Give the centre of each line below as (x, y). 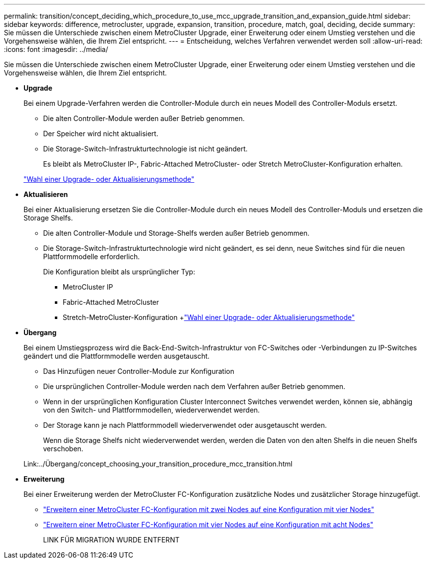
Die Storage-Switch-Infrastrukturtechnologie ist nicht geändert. (145, 149)
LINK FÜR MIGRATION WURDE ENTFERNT (111, 540)
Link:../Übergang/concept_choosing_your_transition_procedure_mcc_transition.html (158, 464)
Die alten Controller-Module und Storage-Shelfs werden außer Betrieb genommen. (176, 233)
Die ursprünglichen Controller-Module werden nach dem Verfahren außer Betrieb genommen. (194, 386)
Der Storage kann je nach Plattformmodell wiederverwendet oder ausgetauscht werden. (185, 425)
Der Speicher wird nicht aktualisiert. (101, 134)
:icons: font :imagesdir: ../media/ (56, 49)
